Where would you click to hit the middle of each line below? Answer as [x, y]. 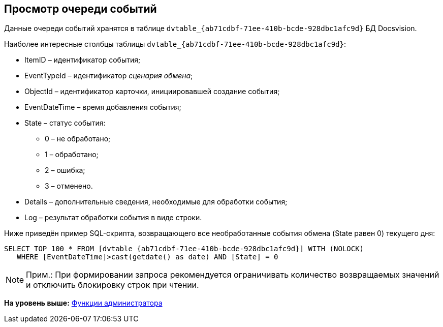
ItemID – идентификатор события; [83, 60]
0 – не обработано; [78, 139]
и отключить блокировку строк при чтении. [113, 285]
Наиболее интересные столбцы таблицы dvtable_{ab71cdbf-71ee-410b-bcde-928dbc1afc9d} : [175, 44]
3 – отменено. [69, 186]
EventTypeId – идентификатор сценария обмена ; [109, 76]
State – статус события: [65, 123]
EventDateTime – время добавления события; [103, 107]
